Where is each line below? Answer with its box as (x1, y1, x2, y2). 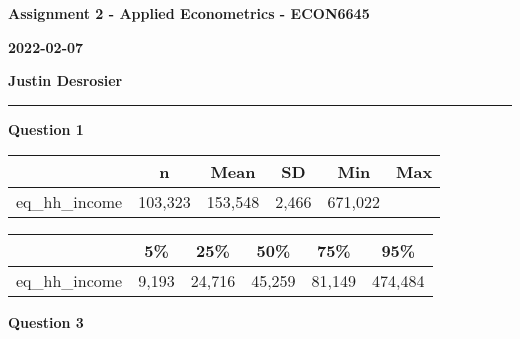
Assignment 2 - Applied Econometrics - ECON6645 (8, 3, 370, 23)
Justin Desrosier (8, 70, 123, 91)
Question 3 (8, 312, 84, 333)
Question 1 (8, 118, 84, 139)
